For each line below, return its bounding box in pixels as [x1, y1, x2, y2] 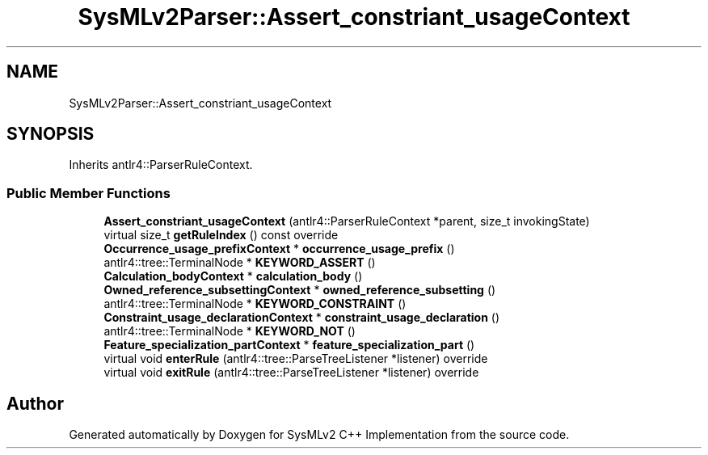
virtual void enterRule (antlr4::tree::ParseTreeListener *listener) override [103, 352, 488, 366]
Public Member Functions [6, 184, 171, 201]
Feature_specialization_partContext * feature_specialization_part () [103, 338, 475, 352]
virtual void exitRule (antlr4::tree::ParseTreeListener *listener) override [103, 365, 479, 380]
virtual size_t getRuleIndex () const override [103, 228, 339, 242]
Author [6, 393, 64, 414]
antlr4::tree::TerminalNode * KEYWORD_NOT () [103, 324, 356, 339]
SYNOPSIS [6, 124, 95, 145]
